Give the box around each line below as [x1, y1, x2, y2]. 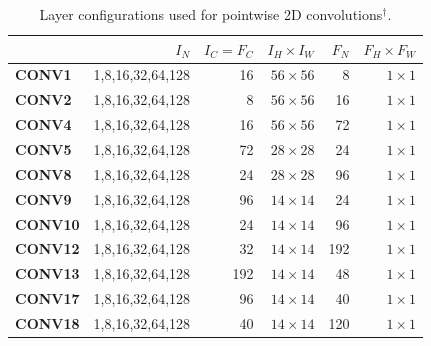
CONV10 [15, 213, 80, 234]
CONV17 [15, 288, 80, 309]
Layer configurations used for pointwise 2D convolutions [39, 4, 383, 24]
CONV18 [15, 312, 80, 333]
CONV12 [15, 238, 80, 259]
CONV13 [15, 263, 80, 284]
